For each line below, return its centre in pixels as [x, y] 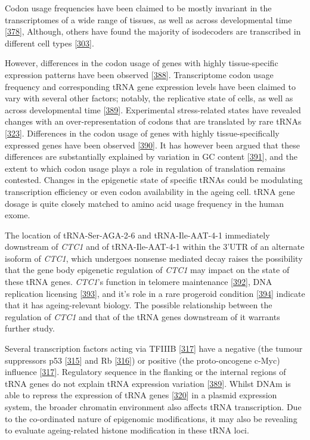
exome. [18, 215]
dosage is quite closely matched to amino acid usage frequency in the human [145, 203]
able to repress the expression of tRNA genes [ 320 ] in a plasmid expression [141, 395]
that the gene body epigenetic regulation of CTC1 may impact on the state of [147, 270]
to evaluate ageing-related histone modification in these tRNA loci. [127, 430]
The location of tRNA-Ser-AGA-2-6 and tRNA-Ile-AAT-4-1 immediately [137, 235]
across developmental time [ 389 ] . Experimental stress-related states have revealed [153, 109]
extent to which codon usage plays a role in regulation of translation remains [145, 168]
